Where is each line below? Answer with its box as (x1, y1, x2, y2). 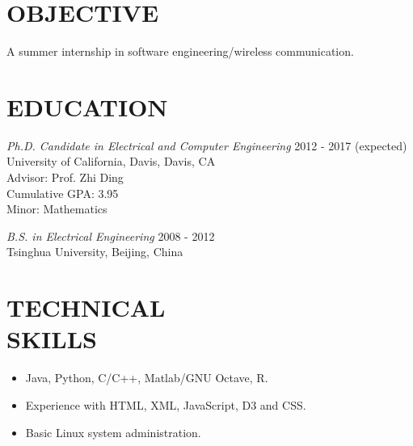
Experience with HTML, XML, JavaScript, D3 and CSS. (25, 396, 306, 413)
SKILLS (6, 322, 97, 356)
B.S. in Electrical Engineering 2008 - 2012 (6, 227, 215, 244)
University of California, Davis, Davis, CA (6, 153, 216, 170)
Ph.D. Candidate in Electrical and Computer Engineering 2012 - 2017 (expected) (6, 137, 407, 154)
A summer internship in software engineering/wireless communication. (6, 43, 354, 60)
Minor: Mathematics (6, 200, 107, 217)
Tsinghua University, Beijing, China (6, 243, 183, 260)
